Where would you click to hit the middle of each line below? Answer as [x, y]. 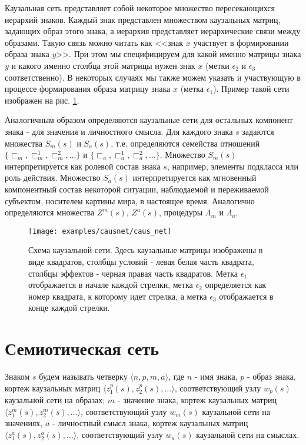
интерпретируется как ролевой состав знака [83, 166]
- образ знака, [271, 376]
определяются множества [50, 212]
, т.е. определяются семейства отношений [185, 143]
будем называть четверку [83, 376]
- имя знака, [216, 376]
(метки [217, 65]
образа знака [27, 54]
